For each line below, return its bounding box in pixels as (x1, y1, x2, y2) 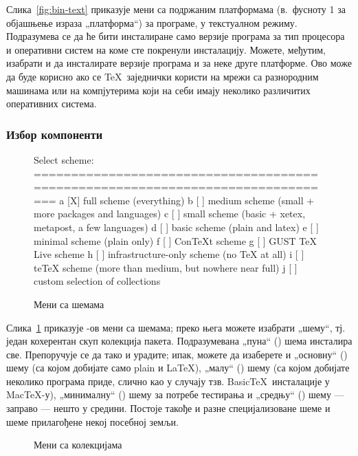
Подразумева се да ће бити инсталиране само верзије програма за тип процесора (6, 29, 345, 43)
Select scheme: (34, 152, 94, 166)
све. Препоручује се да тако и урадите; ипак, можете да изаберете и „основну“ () (6, 347, 348, 361)
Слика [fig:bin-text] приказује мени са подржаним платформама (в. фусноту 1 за (6, 2, 346, 16)
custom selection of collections (34, 274, 161, 288)
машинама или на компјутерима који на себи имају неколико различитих (6, 83, 311, 97)
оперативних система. (6, 96, 97, 111)
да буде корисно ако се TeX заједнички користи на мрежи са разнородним (6, 69, 319, 83)
